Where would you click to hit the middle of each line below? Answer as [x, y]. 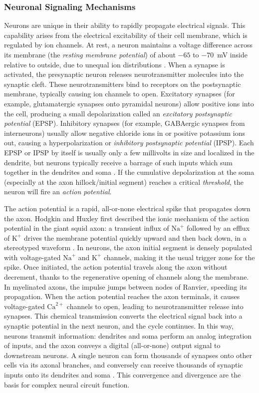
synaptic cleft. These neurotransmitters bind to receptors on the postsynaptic [123, 84]
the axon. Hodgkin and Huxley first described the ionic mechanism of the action [127, 218]
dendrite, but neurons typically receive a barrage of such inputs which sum [118, 162]
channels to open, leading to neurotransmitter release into [155, 306]
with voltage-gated [32, 257]
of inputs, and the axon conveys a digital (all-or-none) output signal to [112, 345]
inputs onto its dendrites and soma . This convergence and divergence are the [123, 375]
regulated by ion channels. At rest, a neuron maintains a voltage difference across [128, 45]
